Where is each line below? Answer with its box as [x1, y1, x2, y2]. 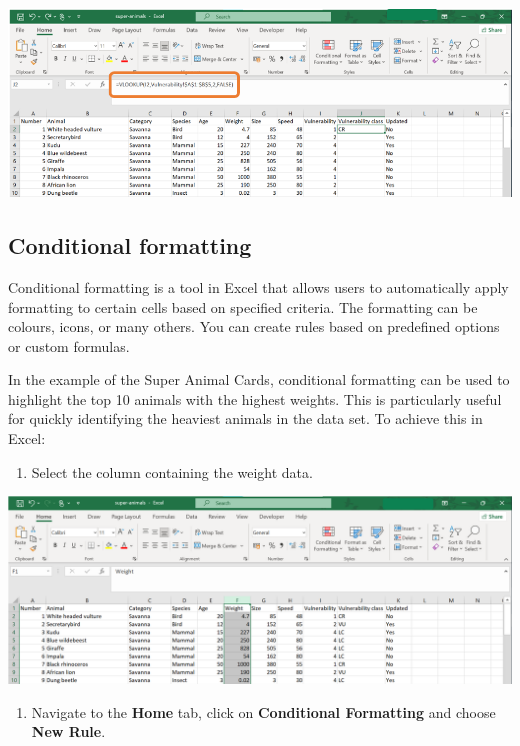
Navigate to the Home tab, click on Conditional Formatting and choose [31, 701, 496, 722]
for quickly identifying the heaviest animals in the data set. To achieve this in [8, 408, 483, 429]
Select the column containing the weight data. [31, 461, 313, 482]
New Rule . [31, 721, 106, 742]
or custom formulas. [8, 335, 130, 356]
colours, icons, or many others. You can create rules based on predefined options [8, 316, 500, 337]
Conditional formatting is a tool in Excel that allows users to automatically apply [8, 276, 509, 297]
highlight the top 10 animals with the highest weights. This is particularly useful [8, 388, 502, 409]
